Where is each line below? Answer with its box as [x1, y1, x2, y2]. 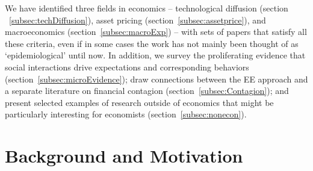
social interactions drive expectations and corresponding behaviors [5, 60, 249, 73]
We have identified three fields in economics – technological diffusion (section [5, 2, 288, 14]
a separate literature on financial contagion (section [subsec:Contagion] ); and [5, 84, 289, 97]
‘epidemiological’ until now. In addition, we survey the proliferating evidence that [5, 49, 306, 61]
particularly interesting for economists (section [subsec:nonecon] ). [5, 108, 247, 120]
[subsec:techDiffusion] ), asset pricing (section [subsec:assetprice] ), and [9, 13, 266, 26]
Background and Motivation [5, 143, 243, 168]
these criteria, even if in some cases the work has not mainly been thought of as [5, 37, 299, 49]
